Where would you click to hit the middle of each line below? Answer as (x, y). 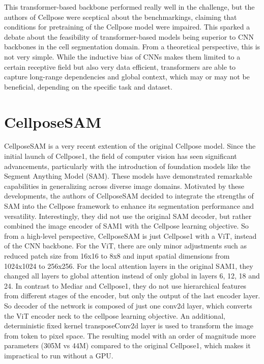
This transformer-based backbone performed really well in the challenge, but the (129, 7)
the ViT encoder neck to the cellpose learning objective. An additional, (115, 315)
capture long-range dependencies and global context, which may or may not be (127, 77)
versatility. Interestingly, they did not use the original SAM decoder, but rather (128, 216)
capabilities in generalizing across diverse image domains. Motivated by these (124, 186)
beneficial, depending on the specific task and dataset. (88, 86)
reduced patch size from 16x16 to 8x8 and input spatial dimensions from (117, 256)
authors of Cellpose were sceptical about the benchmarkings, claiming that (121, 17)
